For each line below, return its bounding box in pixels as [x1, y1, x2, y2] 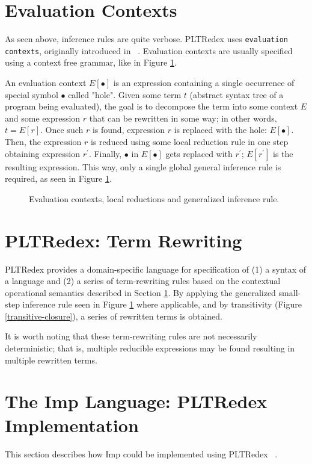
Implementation [5, 412, 139, 437]
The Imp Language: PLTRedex [5, 389, 268, 413]
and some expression [5, 111, 81, 124]
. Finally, [88, 147, 122, 159]
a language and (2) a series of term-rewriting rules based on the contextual [5, 274, 281, 287]
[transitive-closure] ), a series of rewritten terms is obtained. [5, 309, 222, 322]
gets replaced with [165, 147, 233, 159]
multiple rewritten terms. [5, 353, 97, 366]
